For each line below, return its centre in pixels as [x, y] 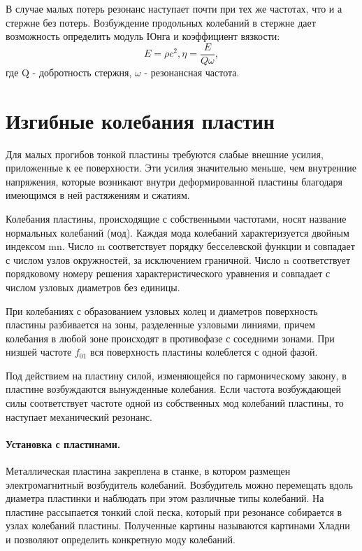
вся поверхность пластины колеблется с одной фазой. [204, 352]
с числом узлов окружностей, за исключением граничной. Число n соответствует [178, 259]
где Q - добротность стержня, [69, 72]
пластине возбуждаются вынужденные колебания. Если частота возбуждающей [173, 389]
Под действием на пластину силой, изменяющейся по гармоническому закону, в [176, 375]
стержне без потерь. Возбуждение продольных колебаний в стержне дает [161, 22]
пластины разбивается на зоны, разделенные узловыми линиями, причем [160, 325]
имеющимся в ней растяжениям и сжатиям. [98, 195]
